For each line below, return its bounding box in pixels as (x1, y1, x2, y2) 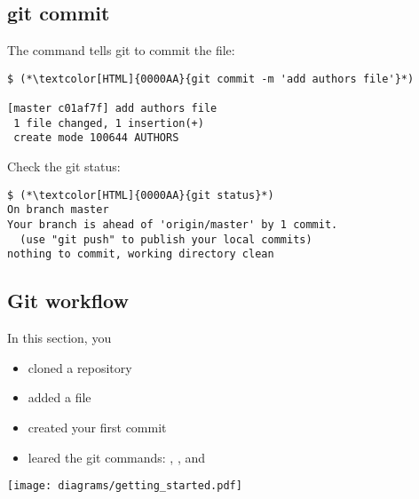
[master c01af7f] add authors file (7, 102, 217, 115)
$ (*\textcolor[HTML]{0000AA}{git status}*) (7, 188, 274, 202)
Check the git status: (7, 157, 121, 176)
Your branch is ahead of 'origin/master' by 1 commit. (7, 218, 338, 231)
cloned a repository (28, 358, 132, 376)
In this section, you (7, 329, 112, 347)
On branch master (7, 203, 109, 217)
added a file (28, 388, 91, 407)
